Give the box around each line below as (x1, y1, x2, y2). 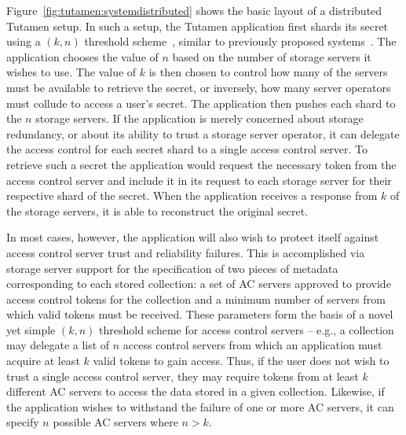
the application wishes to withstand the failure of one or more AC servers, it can (6, 398, 394, 415)
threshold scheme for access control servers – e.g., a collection (99, 321, 394, 337)
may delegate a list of (6, 337, 110, 353)
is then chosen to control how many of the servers (148, 64, 388, 80)
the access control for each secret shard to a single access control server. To (6, 141, 368, 157)
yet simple (6, 321, 56, 337)
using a (6, 33, 41, 50)
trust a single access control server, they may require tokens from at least (6, 367, 359, 384)
